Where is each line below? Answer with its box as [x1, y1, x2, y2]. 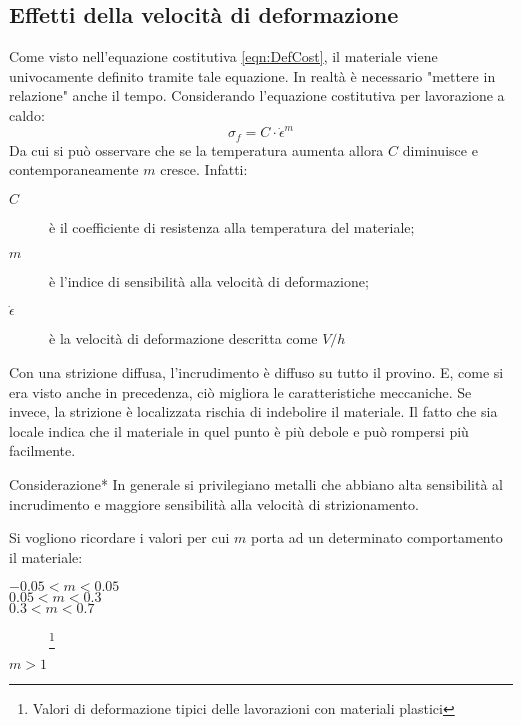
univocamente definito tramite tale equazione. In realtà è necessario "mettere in [9, 65, 496, 86]
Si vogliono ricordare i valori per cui [9, 527, 230, 548]
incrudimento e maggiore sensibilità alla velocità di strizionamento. [9, 493, 419, 514]
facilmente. [9, 440, 76, 461]
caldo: [9, 104, 45, 125]
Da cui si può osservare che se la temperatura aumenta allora [9, 139, 384, 160]
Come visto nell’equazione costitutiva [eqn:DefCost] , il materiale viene [9, 46, 438, 67]
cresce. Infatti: [160, 159, 248, 180]
